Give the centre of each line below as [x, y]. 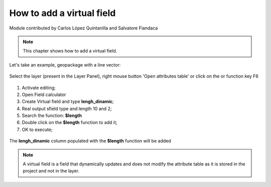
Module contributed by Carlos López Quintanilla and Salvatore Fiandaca [84, 28]
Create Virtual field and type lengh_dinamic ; [68, 101]
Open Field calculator [44, 94]
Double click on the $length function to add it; [70, 122]
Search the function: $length [52, 115]
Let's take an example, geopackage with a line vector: [65, 64]
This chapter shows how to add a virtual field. [70, 51]
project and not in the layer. [51, 171]
